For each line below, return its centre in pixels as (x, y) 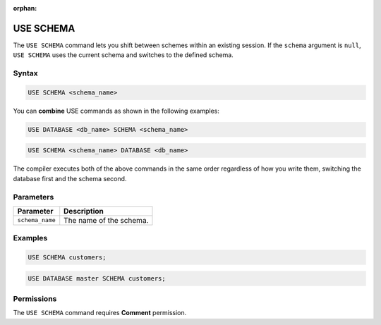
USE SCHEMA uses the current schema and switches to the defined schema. (123, 55)
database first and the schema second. (70, 178)
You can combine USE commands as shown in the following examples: (116, 111)
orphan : (25, 8)
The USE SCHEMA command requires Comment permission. (100, 313)
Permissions (35, 299)
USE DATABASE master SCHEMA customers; (97, 278)
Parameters (34, 197)
